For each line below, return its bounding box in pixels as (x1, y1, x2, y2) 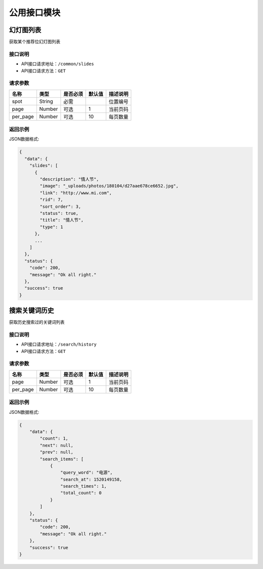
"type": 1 (39, 224, 63, 230)
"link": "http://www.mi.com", (39, 190, 112, 196)
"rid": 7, (39, 197, 63, 202)
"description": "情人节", (39, 177, 99, 182)
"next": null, (39, 442, 74, 448)
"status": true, (39, 210, 79, 216)
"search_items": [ (39, 456, 84, 462)
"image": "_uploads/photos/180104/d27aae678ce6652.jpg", (39, 183, 179, 189)
